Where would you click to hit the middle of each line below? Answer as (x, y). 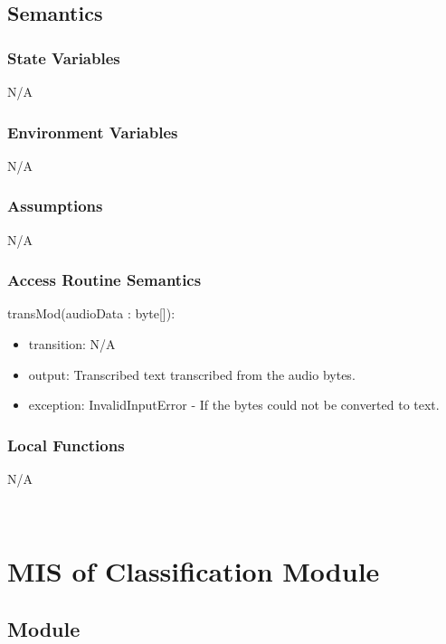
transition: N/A (72, 344)
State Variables (64, 57)
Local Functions (66, 445)
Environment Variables (93, 132)
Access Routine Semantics (104, 280)
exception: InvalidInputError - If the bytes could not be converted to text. (234, 405)
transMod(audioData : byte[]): (91, 313)
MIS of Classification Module (194, 571)
